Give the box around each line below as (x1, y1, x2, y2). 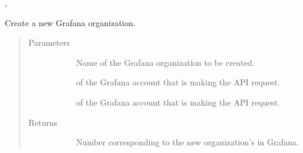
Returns (28, 116, 58, 128)
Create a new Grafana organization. (5, 16, 136, 28)
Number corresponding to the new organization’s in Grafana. (76, 136, 299, 148)
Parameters (28, 36, 70, 49)
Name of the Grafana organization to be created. (76, 56, 255, 68)
